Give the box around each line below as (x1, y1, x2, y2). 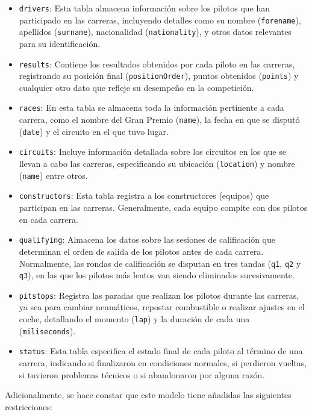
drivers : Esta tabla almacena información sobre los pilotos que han (19, 2, 270, 14)
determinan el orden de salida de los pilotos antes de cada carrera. (19, 245, 264, 257)
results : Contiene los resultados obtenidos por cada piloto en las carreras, (19, 57, 295, 70)
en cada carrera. (19, 213, 78, 225)
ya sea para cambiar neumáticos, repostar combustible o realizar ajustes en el (19, 301, 305, 313)
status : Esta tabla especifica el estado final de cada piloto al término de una (19, 345, 303, 357)
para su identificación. (19, 37, 101, 49)
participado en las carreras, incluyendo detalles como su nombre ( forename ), (19, 13, 301, 26)
